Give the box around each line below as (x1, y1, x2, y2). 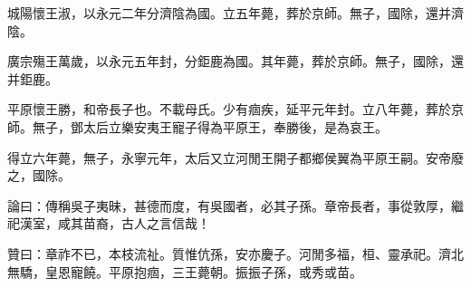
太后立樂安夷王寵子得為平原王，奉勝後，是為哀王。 (82, 117, 388, 136)
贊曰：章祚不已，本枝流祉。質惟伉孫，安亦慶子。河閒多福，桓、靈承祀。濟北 (7, 244, 464, 263)
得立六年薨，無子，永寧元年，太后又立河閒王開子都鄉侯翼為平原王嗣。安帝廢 (7, 148, 464, 167)
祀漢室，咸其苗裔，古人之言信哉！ (7, 214, 210, 233)
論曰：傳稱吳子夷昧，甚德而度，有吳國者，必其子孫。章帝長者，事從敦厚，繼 (7, 196, 464, 215)
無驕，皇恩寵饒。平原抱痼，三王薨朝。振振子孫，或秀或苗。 (7, 262, 362, 281)
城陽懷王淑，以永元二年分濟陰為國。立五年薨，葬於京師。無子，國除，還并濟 (7, 4, 464, 22)
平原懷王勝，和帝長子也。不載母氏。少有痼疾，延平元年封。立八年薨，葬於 (7, 100, 451, 119)
